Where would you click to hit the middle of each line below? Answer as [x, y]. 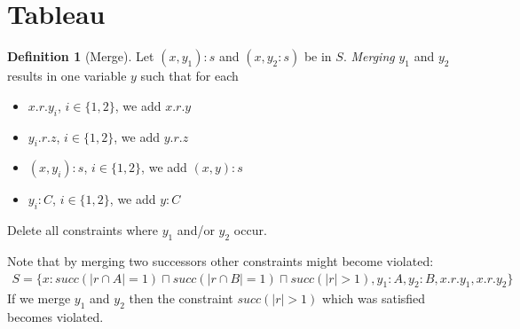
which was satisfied [374, 298]
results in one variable [67, 76]
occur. [250, 230]
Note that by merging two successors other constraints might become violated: [221, 260]
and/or [196, 230]
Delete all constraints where [83, 230]
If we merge [39, 298]
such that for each [189, 76]
